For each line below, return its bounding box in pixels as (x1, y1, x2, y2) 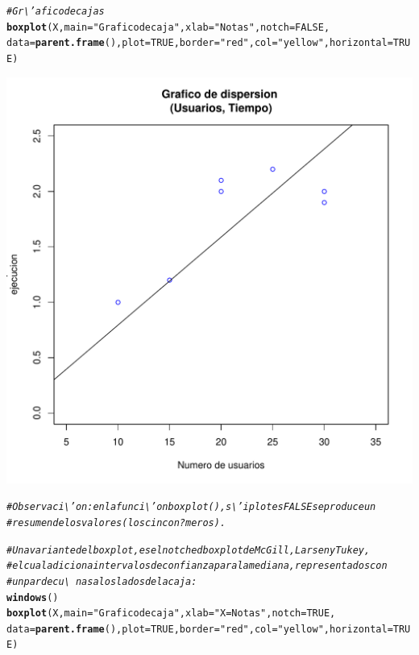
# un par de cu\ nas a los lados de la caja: (6, 575, 197, 587)
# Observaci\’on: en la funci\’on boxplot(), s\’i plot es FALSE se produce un (6, 501, 376, 513)
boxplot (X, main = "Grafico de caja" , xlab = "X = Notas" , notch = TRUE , (6, 607, 336, 620)
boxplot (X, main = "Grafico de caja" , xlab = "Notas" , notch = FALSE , (6, 21, 330, 33)
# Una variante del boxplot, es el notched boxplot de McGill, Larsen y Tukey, (6, 544, 371, 556)
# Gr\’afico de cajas (6, 6, 105, 17)
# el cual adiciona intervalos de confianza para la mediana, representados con (6, 560, 388, 572)
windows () (6, 591, 59, 603)
